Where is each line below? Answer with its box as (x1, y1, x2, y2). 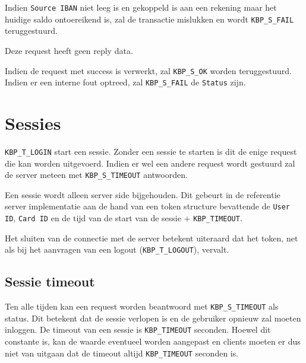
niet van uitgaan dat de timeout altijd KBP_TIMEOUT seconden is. (5, 346, 239, 359)
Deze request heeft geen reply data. (5, 44, 133, 56)
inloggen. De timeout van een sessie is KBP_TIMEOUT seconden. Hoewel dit (5, 323, 271, 336)
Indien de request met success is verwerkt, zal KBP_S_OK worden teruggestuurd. (5, 64, 292, 77)
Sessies (5, 111, 61, 135)
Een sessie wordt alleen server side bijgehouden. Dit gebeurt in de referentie (5, 188, 280, 200)
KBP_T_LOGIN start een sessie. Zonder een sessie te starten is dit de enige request (5, 145, 297, 157)
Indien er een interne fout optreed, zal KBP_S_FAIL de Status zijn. (5, 76, 246, 88)
